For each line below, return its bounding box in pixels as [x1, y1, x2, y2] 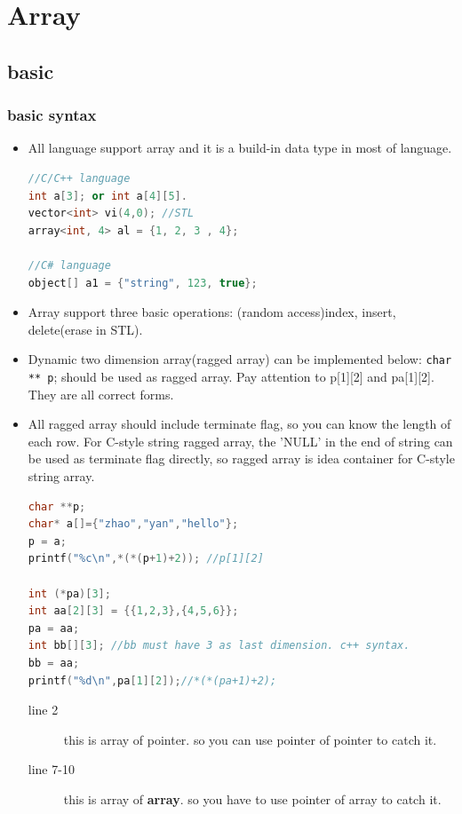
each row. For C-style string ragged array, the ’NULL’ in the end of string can [28, 431, 453, 450]
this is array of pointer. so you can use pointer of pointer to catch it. [63, 730, 437, 748]
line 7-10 [28, 760, 75, 778]
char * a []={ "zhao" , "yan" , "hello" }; [28, 518, 239, 531]
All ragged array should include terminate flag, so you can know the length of [28, 415, 451, 433]
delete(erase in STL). [28, 320, 143, 338]
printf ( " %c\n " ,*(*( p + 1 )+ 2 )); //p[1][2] [28, 552, 264, 565]
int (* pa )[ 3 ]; [28, 587, 111, 600]
